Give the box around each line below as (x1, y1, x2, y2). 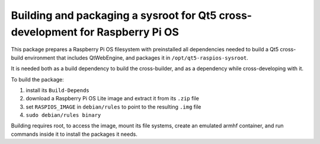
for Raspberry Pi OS (79, 25, 179, 38)
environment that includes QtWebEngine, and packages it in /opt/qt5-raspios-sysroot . (24, 54, 248, 61)
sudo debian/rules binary (25, 112, 101, 119)
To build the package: (11, 76, 65, 83)
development (11, 25, 78, 38)
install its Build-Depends (25, 86, 90, 94)
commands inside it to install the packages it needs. (11, 130, 137, 138)
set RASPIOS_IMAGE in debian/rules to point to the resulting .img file (25, 103, 201, 110)
